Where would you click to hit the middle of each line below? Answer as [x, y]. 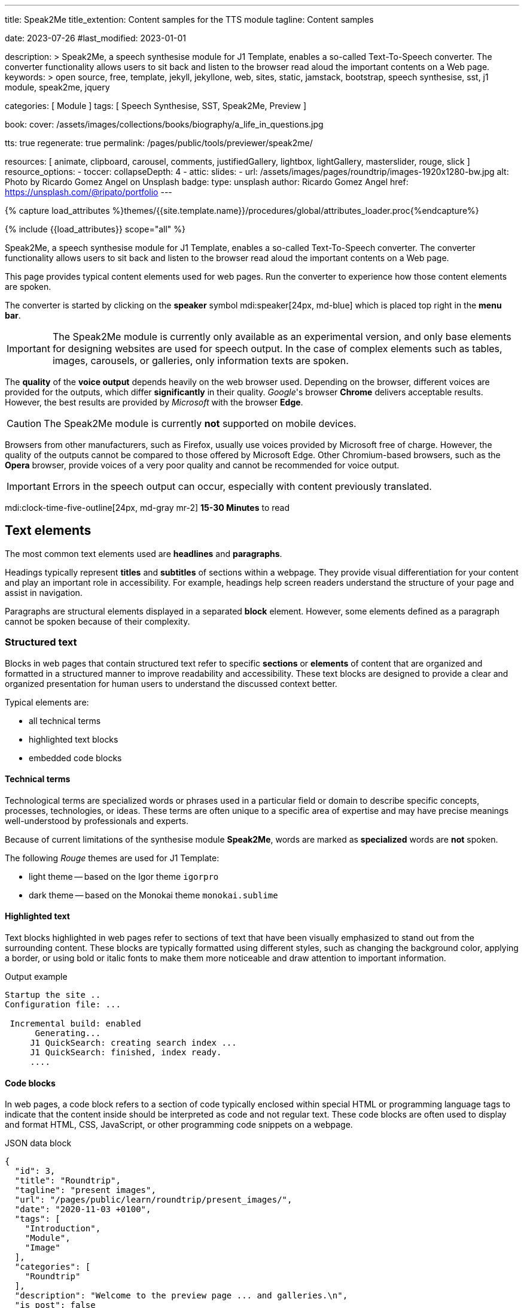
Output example [36, 977]
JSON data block [38, 1143]
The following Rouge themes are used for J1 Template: [112, 858]
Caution [24, 423]
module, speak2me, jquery [57, 87]
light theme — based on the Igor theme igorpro [124, 876]
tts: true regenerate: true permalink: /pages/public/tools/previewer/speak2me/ [159, 143]
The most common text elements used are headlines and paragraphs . [144, 553]
